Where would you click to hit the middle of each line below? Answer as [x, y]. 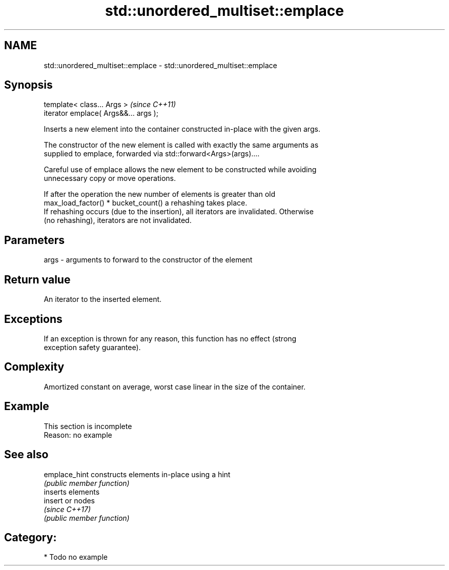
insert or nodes [69, 500]
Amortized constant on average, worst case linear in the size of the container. [175, 386]
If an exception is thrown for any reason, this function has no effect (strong [170, 338]
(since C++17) [67, 509]
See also [26, 455]
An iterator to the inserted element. [103, 299]
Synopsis [28, 85]
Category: [30, 537]
